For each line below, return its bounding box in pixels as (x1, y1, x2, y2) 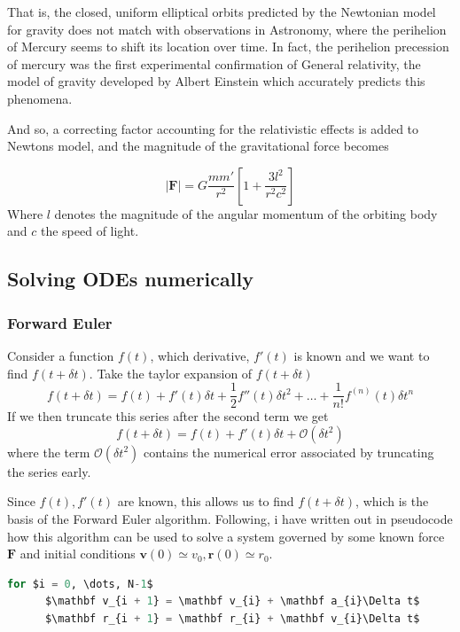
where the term (7, 442, 90, 461)
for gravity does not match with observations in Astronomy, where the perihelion (7, 20, 447, 38)
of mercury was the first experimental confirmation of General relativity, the (7, 54, 421, 73)
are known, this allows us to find (117, 492, 294, 511)
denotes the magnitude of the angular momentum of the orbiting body (54, 204, 438, 222)
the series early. (7, 462, 91, 480)
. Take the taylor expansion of (89, 363, 253, 382)
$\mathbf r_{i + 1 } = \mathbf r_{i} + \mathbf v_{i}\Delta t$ (44, 612, 420, 625)
